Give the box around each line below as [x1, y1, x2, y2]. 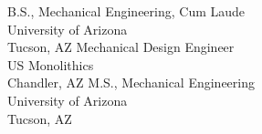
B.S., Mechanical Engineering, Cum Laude [7, 2, 246, 20]
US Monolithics [7, 55, 94, 74]
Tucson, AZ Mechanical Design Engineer [7, 37, 235, 57]
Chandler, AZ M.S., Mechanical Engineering [7, 73, 256, 92]
